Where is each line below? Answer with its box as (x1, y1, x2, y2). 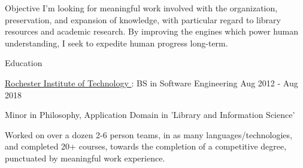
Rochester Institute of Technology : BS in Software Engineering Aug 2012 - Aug (5, 76, 298, 89)
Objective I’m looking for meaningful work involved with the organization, (5, 2, 278, 14)
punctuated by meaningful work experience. (5, 151, 165, 164)
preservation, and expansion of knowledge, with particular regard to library (5, 13, 281, 26)
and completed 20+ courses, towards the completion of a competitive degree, (5, 140, 287, 153)
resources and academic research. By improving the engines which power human (5, 25, 298, 38)
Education (5, 57, 43, 69)
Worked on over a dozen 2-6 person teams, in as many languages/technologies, (5, 128, 292, 141)
